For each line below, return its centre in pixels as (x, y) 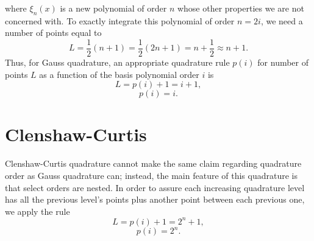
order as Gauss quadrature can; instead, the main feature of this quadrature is (151, 175)
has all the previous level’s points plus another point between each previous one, (155, 199)
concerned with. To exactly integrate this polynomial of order (120, 20)
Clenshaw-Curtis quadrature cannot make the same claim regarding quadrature (153, 163)
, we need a (282, 20)
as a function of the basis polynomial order (119, 74)
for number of (283, 62)
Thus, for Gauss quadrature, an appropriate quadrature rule (117, 62)
